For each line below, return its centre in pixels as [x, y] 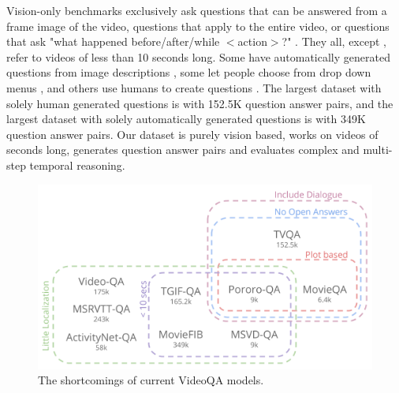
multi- [378, 150]
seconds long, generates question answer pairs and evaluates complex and [183, 150]
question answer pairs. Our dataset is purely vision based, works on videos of [192, 134]
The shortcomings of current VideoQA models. [151, 380]
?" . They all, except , [334, 41]
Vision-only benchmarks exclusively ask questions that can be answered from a [197, 10]
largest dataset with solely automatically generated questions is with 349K [186, 119]
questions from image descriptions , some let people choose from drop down [189, 72]
